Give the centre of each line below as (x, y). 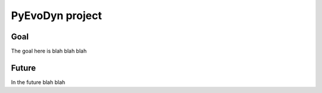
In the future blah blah (38, 82)
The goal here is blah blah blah (49, 51)
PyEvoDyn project (57, 15)
